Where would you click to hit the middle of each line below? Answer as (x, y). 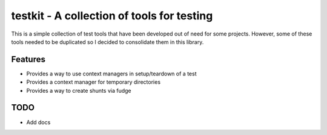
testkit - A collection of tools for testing (112, 16)
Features (28, 59)
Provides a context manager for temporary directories (93, 82)
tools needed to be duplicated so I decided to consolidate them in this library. (107, 42)
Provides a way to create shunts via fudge (79, 90)
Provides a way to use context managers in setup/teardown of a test (111, 74)
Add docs (38, 122)
